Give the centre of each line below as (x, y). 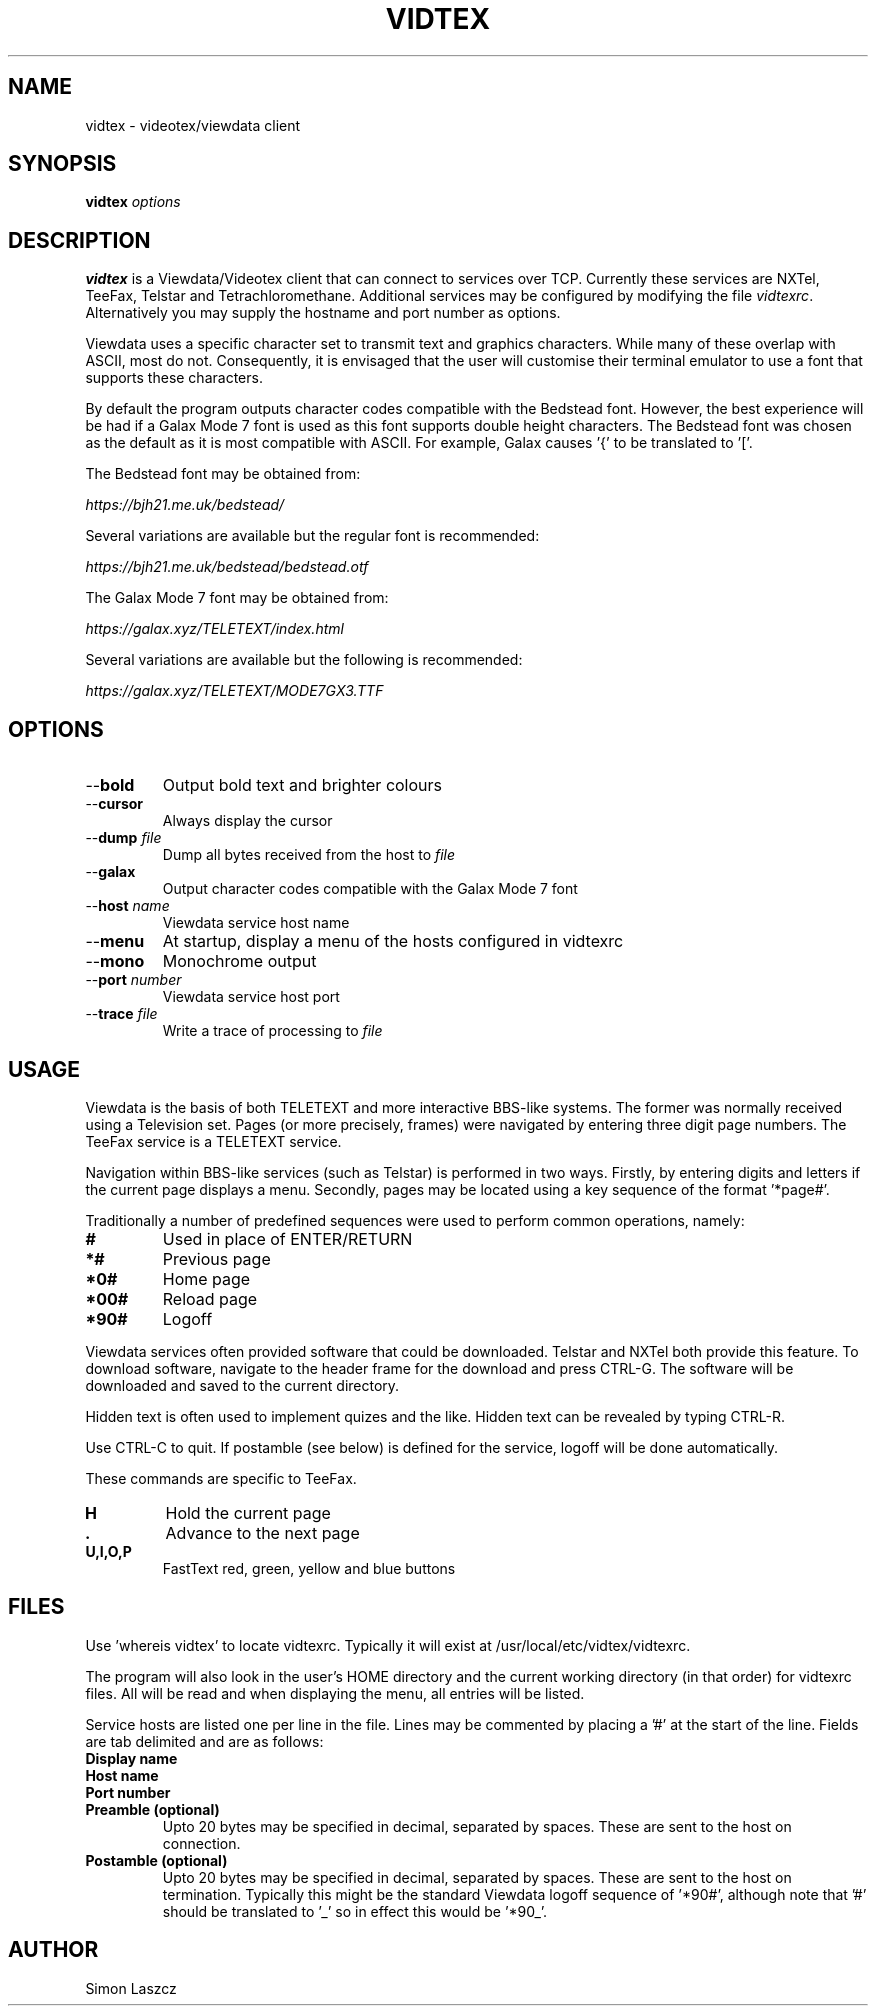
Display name (131, 1758)
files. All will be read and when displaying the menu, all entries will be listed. (335, 1693)
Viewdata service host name (256, 923)
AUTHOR (53, 1950)
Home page (206, 1278)
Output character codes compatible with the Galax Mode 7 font (370, 889)
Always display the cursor (247, 821)
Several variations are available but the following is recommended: (304, 660)
